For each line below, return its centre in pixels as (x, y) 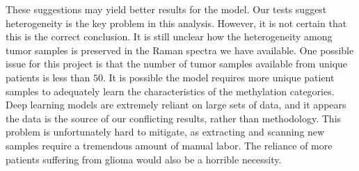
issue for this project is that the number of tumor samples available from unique (177, 64)
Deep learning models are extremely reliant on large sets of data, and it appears (176, 105)
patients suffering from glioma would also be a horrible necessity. (144, 159)
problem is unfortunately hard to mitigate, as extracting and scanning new (165, 132)
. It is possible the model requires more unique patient (218, 77)
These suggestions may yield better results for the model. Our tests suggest (166, 9)
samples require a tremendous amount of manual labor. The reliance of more (169, 145)
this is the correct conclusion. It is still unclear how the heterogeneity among (169, 36)
